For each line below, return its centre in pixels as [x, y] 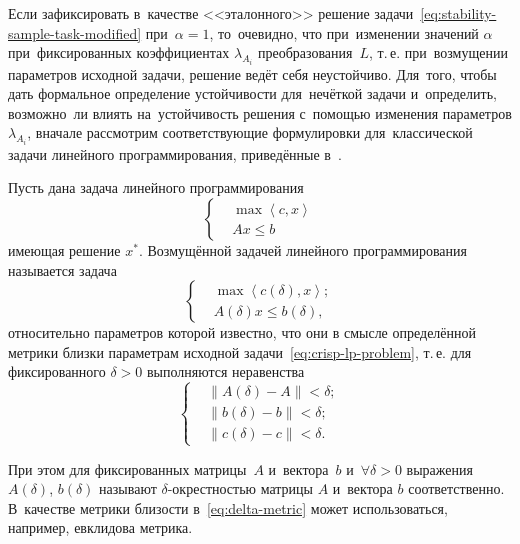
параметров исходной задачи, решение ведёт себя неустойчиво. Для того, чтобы [252, 73]
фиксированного [57, 371]
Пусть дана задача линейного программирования [156, 187]
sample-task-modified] [75, 32]
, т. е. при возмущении [438, 52]
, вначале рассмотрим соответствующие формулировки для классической [250, 132]
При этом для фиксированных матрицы [127, 468]
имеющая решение [64, 250]
